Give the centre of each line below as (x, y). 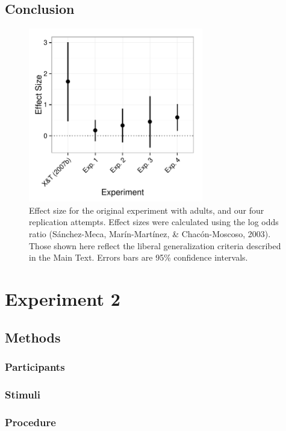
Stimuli (23, 394)
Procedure (30, 422)
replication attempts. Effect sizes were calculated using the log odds (154, 222)
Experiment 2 (63, 298)
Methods (33, 337)
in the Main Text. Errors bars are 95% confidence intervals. (138, 257)
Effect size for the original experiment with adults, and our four (147, 210)
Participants (35, 366)
